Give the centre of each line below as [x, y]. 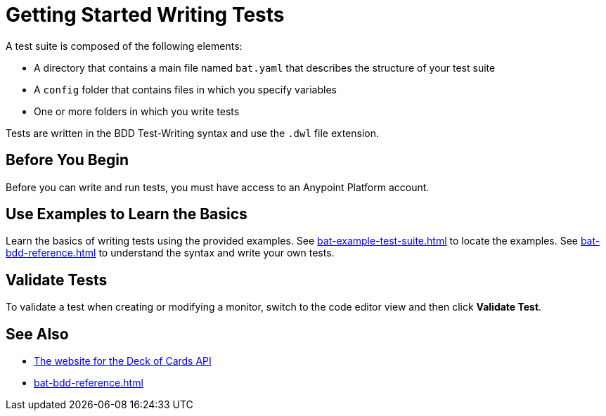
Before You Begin [67, 160]
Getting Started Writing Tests [145, 15]
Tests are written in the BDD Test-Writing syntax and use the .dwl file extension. [193, 133]
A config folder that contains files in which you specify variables [185, 89]
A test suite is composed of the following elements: [124, 46]
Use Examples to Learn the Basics [127, 214]
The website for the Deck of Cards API [123, 361]
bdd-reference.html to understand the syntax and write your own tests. [170, 253]
